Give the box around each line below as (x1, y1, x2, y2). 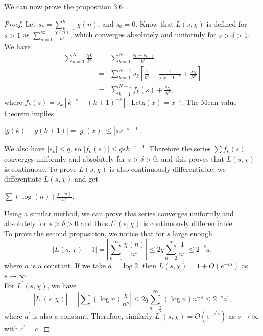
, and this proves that (156, 153, 224, 164)
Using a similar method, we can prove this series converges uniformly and (4, 208, 234, 218)
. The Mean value (182, 96, 237, 107)
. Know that (135, 18, 174, 29)
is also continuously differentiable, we (109, 163, 226, 174)
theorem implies (4, 107, 54, 118)
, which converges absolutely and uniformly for (70, 29, 217, 40)
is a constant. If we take (31, 260, 106, 271)
